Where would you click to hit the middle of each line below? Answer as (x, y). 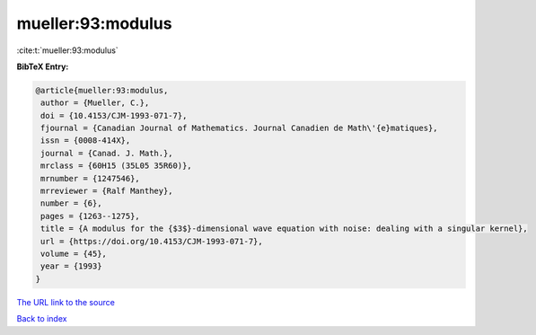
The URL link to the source (66, 302)
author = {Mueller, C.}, (95, 103)
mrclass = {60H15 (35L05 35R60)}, (116, 166)
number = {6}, (71, 203)
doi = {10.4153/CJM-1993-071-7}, (114, 115)
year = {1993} (71, 266)
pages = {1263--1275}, (91, 216)
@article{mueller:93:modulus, (102, 90)
